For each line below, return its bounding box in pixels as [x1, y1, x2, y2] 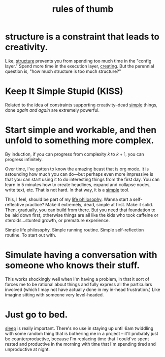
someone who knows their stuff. [5, 260, 140, 271]
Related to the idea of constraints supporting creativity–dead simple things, [5, 102, 158, 108]
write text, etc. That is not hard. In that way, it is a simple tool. [5, 187, 130, 193]
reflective [5, 201, 25, 207]
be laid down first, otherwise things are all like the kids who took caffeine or [5, 212, 159, 218]
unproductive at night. [5, 346, 50, 352]
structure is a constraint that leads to [5, 31, 160, 42]
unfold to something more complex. [5, 135, 154, 146]
